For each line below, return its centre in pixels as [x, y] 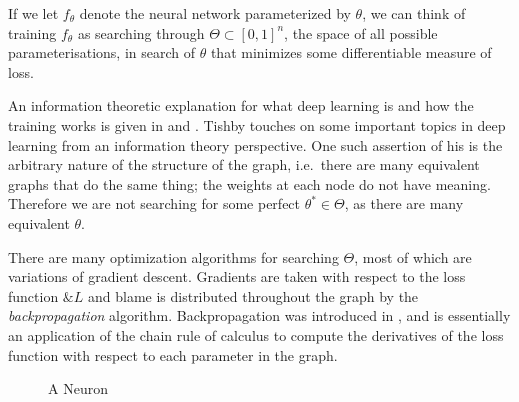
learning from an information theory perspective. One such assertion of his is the [255, 144]
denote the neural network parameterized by [215, 13]
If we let [33, 13]
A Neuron [78, 388]
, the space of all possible [361, 32]
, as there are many [404, 203]
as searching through [141, 32]
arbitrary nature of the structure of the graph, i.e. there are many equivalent [244, 164]
